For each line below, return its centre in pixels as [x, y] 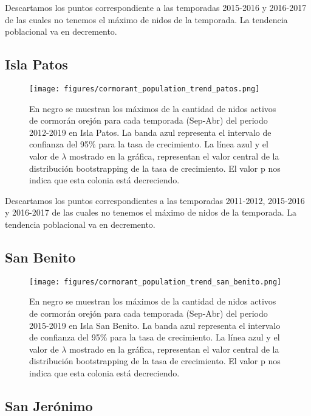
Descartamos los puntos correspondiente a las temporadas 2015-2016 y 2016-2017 [156, 7]
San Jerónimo [49, 405]
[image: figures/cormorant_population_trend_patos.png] [145, 89]
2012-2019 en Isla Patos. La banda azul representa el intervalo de [150, 132]
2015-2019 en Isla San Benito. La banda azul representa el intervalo [155, 325]
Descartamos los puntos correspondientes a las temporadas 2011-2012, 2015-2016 [155, 200]
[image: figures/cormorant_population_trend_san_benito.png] [155, 282]
